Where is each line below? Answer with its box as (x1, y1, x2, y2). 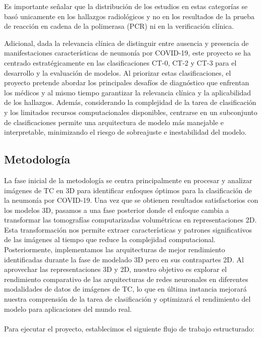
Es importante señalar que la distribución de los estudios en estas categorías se (4, 1, 248, 11)
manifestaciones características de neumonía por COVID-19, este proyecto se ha (4, 47, 251, 58)
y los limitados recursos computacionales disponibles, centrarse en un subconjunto (4, 106, 257, 117)
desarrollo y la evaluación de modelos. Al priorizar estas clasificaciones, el (4, 67, 231, 78)
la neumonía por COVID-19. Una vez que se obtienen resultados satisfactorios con (4, 195, 258, 205)
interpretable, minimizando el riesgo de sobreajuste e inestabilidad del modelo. (4, 127, 247, 137)
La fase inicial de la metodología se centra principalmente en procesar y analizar (4, 175, 252, 185)
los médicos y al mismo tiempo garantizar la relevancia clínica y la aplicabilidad (4, 87, 251, 97)
